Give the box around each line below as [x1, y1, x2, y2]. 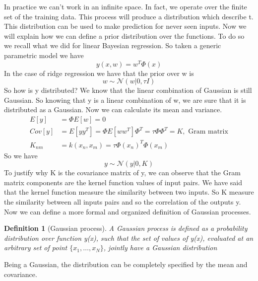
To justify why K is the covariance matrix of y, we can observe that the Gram [4, 167, 241, 178]
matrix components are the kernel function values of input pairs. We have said [4, 177, 242, 187]
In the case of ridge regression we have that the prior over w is [4, 68, 194, 78]
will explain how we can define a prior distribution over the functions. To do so [4, 30, 245, 41]
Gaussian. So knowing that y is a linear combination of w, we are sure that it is [4, 94, 246, 105]
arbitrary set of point [4, 242, 67, 253]
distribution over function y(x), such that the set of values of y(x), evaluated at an [4, 232, 254, 243]
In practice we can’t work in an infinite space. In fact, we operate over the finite [4, 1, 247, 11]
